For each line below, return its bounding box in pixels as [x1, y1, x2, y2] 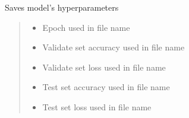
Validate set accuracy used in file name [42, 41, 185, 53]
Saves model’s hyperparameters [5, 1, 119, 13]
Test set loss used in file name [42, 100, 152, 113]
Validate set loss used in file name [42, 60, 166, 73]
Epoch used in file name [42, 21, 130, 33]
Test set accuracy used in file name [42, 81, 170, 93]
